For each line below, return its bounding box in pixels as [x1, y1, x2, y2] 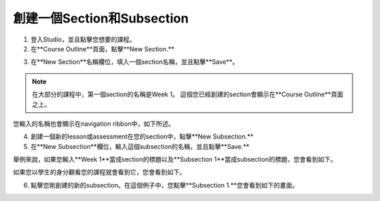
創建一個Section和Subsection [13, 11, 189, 26]
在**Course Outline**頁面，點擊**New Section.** [30, 44, 175, 53]
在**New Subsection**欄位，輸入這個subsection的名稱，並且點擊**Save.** [30, 142, 250, 150]
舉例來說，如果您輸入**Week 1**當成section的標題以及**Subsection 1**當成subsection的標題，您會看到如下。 [13, 155, 337, 164]
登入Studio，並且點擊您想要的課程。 [30, 35, 137, 44]
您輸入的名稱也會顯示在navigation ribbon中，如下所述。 [13, 119, 175, 128]
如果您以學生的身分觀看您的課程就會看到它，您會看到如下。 [13, 168, 186, 176]
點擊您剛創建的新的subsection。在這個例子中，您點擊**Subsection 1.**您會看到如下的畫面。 [30, 181, 299, 189]
